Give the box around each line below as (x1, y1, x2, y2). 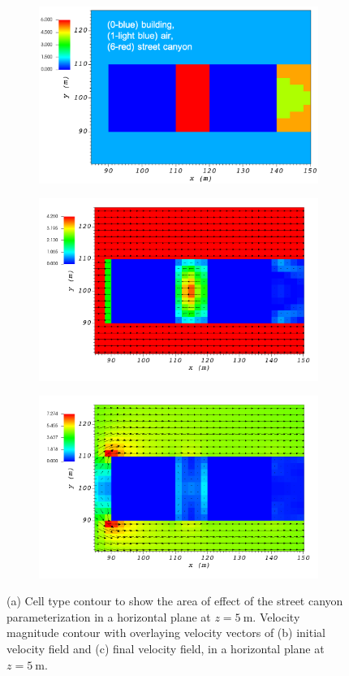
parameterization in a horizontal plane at (6, 608, 211, 625)
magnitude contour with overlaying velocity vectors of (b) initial (6, 624, 325, 641)
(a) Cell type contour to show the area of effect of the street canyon (6, 592, 343, 609)
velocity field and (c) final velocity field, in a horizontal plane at (6, 640, 325, 657)
